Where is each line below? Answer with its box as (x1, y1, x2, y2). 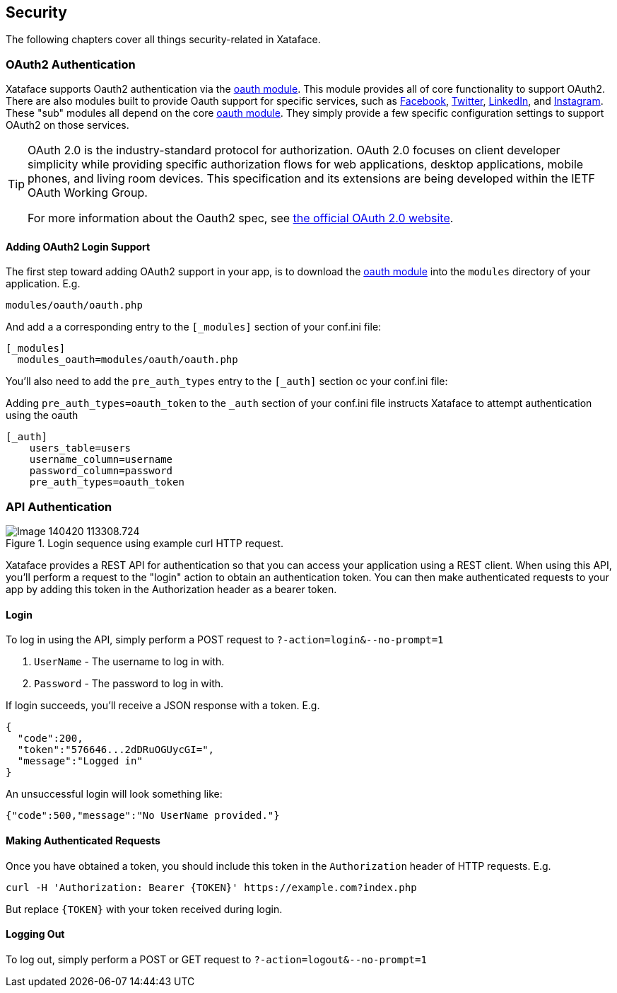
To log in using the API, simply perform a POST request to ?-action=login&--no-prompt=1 (6, 633, 444, 646)
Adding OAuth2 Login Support (6, 240, 151, 253)
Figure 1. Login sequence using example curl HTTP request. (6, 537, 283, 550)
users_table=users (29, 442, 131, 454)
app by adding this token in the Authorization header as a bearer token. (6, 583, 337, 596)
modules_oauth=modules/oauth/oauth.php (17, 354, 238, 366)
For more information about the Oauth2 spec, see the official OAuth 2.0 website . (28, 211, 454, 226)
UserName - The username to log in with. (34, 655, 225, 668)
